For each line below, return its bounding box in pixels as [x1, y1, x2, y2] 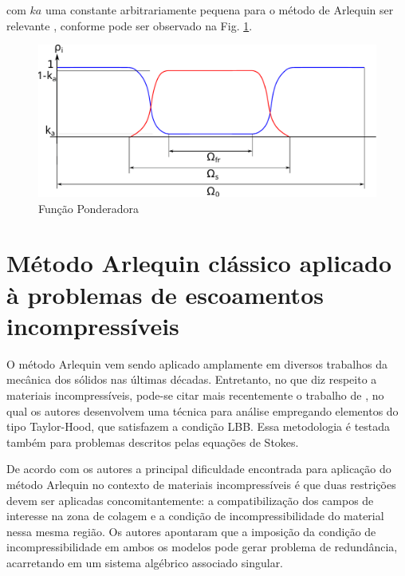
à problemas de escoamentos [6, 278, 324, 310]
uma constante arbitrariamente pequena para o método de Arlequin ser [45, 2, 394, 18]
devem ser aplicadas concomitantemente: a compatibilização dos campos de [6, 491, 374, 508]
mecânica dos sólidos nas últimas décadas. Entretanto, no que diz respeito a [6, 371, 377, 388]
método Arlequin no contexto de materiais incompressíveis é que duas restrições [6, 475, 396, 492]
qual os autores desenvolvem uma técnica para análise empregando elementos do [6, 402, 399, 419]
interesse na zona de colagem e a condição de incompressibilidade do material [6, 507, 384, 524]
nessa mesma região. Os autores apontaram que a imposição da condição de [6, 523, 376, 539]
